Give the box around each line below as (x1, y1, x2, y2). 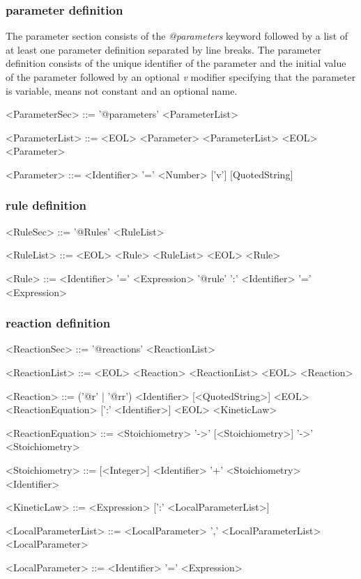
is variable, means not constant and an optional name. (6, 83, 238, 98)
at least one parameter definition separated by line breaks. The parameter (6, 42, 321, 56)
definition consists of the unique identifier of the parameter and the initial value (6, 56, 346, 70)
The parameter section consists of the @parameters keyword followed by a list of (6, 29, 348, 43)
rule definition (6, 196, 86, 214)
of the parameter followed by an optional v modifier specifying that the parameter (6, 70, 356, 84)
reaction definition (6, 314, 111, 332)
